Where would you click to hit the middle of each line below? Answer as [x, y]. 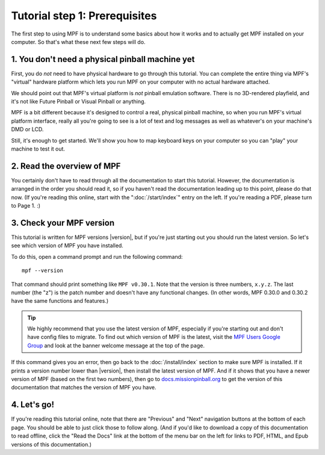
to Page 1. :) [26, 206]
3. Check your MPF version [63, 223]
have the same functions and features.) [60, 301]
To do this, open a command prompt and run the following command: [97, 256]
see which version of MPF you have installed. [67, 246]
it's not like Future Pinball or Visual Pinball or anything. [79, 102]
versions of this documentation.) [51, 444]
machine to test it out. [38, 149]
